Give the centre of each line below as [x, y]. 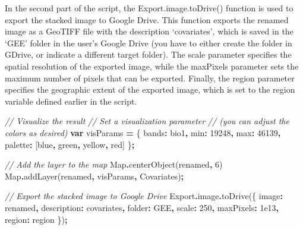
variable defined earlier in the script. [71, 101]
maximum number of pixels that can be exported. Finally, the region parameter [150, 78]
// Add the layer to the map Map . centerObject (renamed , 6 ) [114, 164]
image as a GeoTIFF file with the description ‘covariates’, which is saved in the [149, 31]
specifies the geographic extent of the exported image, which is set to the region [150, 89]
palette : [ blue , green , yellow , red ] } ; [70, 144]
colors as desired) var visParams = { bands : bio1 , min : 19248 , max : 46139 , [143, 132]
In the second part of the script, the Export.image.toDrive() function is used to [149, 8]
